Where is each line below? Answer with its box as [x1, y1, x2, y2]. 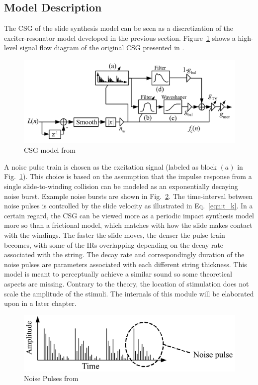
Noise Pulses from [24, 373, 79, 384]
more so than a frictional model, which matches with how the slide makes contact [4, 220, 253, 230]
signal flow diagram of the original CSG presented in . [19, 42, 184, 53]
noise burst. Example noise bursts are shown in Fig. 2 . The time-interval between [4, 191, 253, 201]
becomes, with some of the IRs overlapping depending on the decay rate [4, 239, 224, 250]
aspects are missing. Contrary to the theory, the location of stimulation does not [4, 278, 249, 289]
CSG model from [24, 145, 76, 155]
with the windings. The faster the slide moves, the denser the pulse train [4, 230, 225, 240]
